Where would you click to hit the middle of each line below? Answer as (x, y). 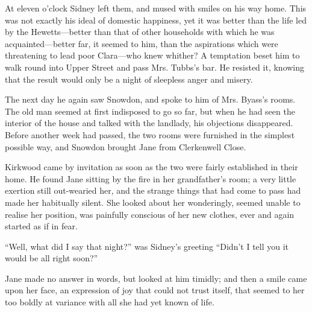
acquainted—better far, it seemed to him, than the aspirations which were (142, 43)
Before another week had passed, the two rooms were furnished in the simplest (150, 134)
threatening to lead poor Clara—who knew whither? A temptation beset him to (152, 55)
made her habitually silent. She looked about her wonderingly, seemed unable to (153, 202)
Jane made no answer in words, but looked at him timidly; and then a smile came (156, 278)
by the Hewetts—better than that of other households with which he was (140, 32)
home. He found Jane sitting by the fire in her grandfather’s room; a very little (151, 178)
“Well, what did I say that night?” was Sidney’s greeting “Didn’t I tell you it (147, 246)
